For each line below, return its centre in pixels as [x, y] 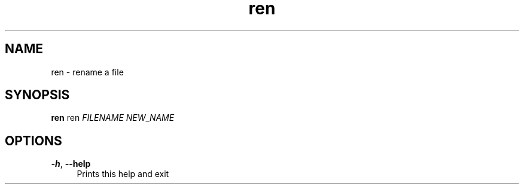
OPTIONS [33, 141]
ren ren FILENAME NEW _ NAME [113, 118]
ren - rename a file [87, 72]
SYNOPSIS [37, 95]
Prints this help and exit [123, 174]
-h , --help [71, 164]
